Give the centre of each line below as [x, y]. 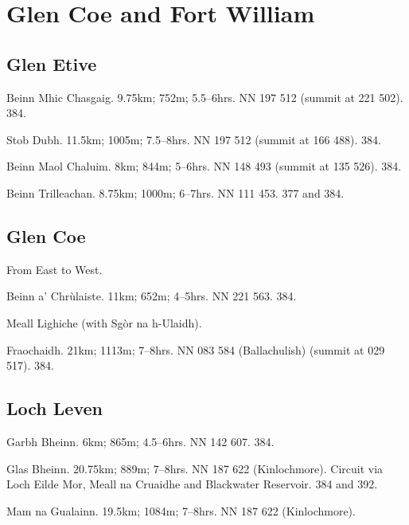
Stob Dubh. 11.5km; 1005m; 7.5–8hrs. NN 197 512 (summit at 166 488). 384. [194, 139]
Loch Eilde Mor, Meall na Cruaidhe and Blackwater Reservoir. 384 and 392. [192, 484]
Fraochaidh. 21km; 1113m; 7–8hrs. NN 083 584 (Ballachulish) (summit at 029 [196, 349]
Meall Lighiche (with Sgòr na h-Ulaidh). [104, 322]
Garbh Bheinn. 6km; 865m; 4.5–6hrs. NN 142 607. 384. [140, 441]
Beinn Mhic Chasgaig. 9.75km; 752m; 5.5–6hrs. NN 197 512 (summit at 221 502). [205, 97]
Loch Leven [55, 408]
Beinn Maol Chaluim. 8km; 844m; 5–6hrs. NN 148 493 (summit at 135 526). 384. [204, 166]
